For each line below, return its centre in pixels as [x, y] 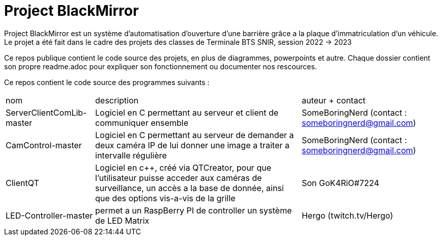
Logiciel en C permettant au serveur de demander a [195, 135]
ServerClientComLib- [46, 112]
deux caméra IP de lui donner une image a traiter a [192, 145]
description [117, 100]
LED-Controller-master [49, 215]
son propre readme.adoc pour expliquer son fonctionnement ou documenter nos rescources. [161, 66]
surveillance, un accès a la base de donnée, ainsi [190, 188]
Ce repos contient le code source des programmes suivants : [107, 82]
